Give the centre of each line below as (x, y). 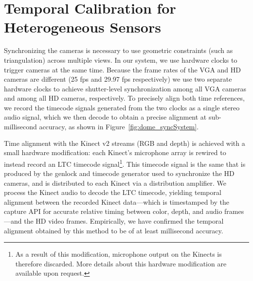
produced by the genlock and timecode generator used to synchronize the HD (119, 173)
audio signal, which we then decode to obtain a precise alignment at (105, 117)
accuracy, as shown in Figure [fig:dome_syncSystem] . (119, 127)
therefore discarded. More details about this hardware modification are (121, 263)
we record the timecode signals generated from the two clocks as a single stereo (122, 107)
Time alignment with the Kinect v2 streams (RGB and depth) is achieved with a (125, 143)
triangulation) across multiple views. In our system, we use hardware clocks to (121, 60)
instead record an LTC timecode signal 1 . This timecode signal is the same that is (125, 163)
